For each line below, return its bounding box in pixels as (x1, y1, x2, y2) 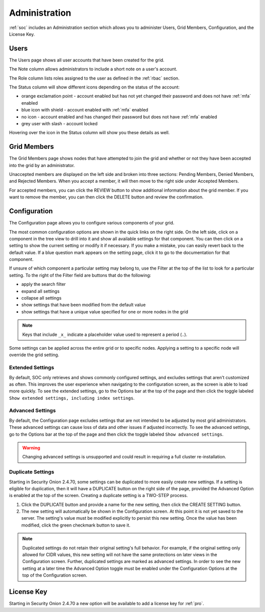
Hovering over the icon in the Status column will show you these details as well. (9, 130, 170, 136)
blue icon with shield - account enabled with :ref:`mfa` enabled (21, 107, 148, 113)
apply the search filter (21, 281, 66, 287)
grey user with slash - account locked (21, 120, 98, 126)
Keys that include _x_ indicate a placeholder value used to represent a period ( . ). (22, 332, 187, 337)
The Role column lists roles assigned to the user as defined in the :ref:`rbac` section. (9, 75, 180, 81)
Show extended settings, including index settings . (9, 395, 135, 401)
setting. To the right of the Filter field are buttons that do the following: (9, 272, 152, 278)
